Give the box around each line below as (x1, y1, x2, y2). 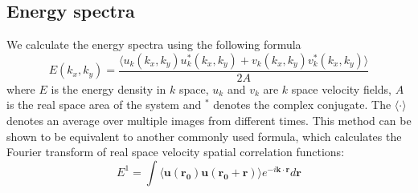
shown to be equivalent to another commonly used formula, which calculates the (6, 127, 402, 144)
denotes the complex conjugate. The (213, 96, 391, 113)
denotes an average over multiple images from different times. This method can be (6, 112, 412, 129)
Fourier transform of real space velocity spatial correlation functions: (6, 143, 345, 160)
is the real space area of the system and (6, 96, 202, 113)
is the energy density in (51, 80, 166, 97)
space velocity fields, (291, 80, 392, 97)
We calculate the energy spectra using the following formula (6, 36, 301, 53)
